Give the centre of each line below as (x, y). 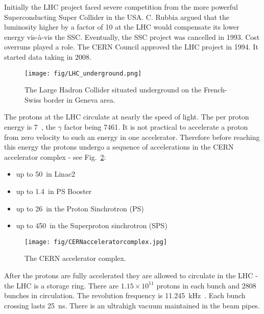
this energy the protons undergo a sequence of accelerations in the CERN (119, 147)
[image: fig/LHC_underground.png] (83, 73)
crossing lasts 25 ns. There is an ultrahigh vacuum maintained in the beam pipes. (132, 305)
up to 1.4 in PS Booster (54, 191)
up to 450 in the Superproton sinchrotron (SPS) (92, 225)
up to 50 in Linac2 (46, 174)
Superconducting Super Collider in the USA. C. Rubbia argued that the (117, 17)
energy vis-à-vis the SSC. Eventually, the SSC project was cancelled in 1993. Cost (132, 37)
